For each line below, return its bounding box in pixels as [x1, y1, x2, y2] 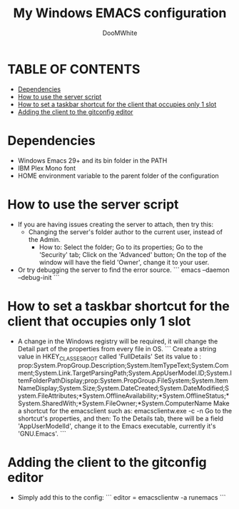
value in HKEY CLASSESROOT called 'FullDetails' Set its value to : [17, 352, 202, 362]
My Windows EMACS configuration [13, 5, 227, 21]
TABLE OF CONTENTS [7, 61, 141, 77]
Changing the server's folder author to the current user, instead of [28, 227, 223, 236]
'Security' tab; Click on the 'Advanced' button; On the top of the [39, 250, 227, 258]
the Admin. [28, 235, 61, 243]
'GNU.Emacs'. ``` [17, 430, 66, 438]
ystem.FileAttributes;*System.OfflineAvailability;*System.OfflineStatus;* [17, 391, 230, 400]
